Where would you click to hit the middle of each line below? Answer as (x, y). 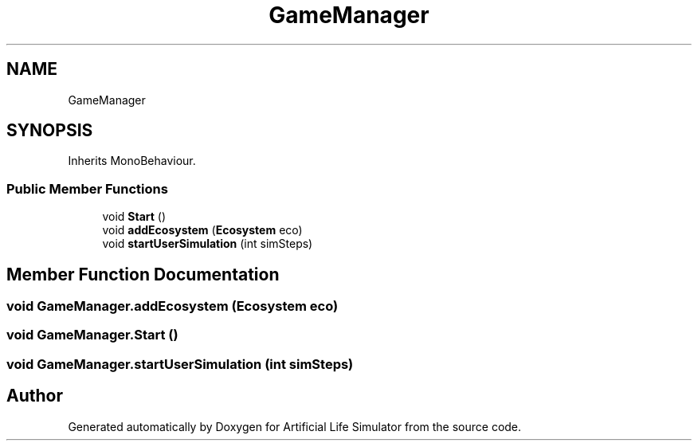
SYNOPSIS (50, 131)
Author (35, 396)
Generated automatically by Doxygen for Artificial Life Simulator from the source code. (295, 426)
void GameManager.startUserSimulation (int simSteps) (180, 364)
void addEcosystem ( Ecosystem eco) (202, 230)
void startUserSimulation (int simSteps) (208, 244)
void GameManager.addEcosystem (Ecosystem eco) (173, 306)
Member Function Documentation (143, 274)
